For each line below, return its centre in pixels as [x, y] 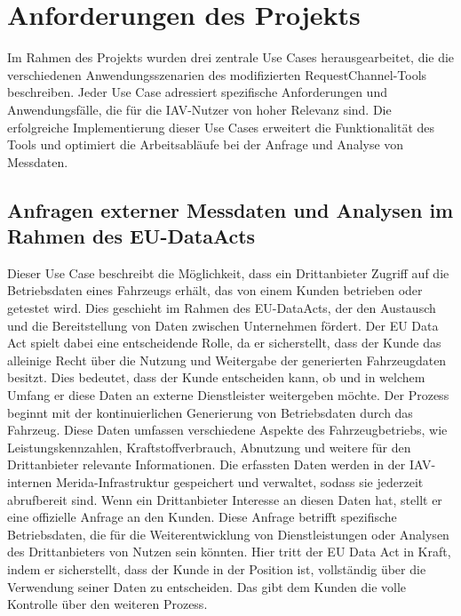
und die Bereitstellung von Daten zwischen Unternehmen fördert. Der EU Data [223, 325]
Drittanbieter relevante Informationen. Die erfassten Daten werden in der [207, 464]
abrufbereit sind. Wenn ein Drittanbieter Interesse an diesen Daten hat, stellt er [225, 499]
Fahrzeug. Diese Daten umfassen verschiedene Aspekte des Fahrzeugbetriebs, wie [227, 430]
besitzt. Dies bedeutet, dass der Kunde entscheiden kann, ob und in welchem [216, 377]
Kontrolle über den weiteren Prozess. [107, 604]
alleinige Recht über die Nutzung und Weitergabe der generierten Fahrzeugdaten [227, 360]
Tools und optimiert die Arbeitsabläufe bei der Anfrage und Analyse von [206, 144]
